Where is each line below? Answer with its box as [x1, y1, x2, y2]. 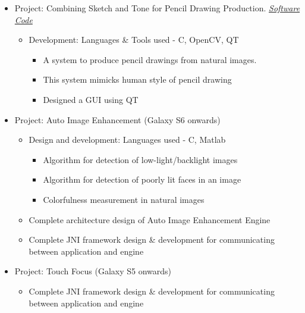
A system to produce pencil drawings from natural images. [43, 53, 257, 65]
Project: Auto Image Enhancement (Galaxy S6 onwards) [14, 113, 221, 126]
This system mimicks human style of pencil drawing [43, 73, 232, 86]
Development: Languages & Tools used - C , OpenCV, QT [29, 33, 239, 46]
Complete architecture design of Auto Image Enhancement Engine [29, 213, 271, 226]
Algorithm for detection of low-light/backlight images [43, 153, 238, 165]
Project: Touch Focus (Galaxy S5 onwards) [14, 265, 172, 277]
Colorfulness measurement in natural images [43, 193, 205, 205]
